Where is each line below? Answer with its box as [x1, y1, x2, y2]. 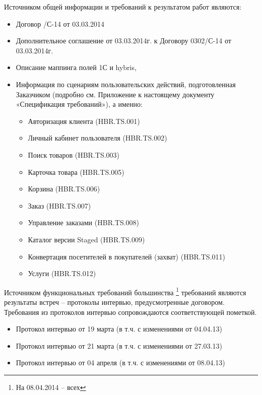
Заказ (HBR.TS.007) [28, 200, 91, 211]
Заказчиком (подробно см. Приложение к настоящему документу [16, 89, 215, 99]
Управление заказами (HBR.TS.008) [28, 217, 140, 228]
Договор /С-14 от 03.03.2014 [16, 18, 104, 29]
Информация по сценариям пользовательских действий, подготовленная [16, 79, 236, 89]
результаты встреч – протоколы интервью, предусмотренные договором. [4, 296, 225, 307]
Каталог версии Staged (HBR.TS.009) [28, 234, 145, 244]
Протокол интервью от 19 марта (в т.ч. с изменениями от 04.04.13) [16, 323, 222, 334]
